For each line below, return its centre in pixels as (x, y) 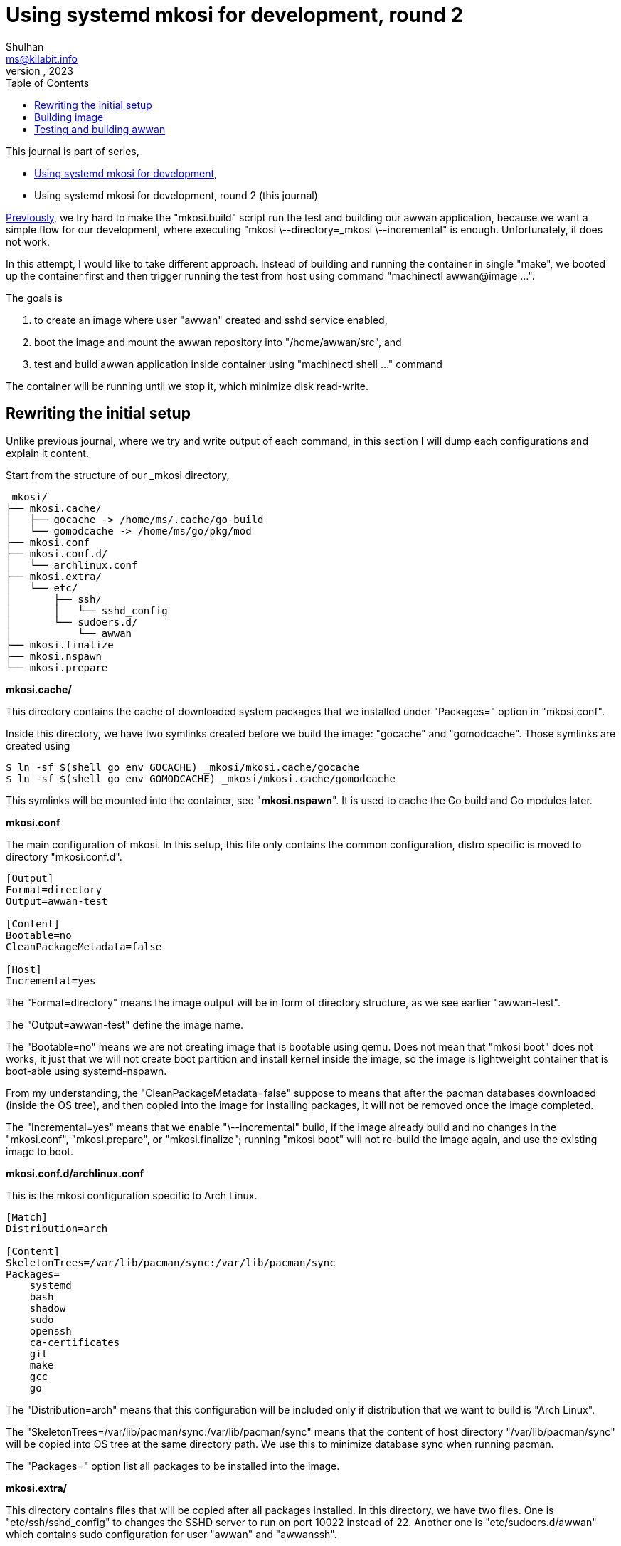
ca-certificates (75, 1342)
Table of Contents (48, 83)
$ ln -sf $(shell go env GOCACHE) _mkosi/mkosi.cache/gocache (183, 767)
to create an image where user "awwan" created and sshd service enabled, (211, 320)
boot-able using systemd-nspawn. (86, 1071)
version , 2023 (39, 70)
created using (38, 745)
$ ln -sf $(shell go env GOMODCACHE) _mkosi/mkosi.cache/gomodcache (201, 778)
